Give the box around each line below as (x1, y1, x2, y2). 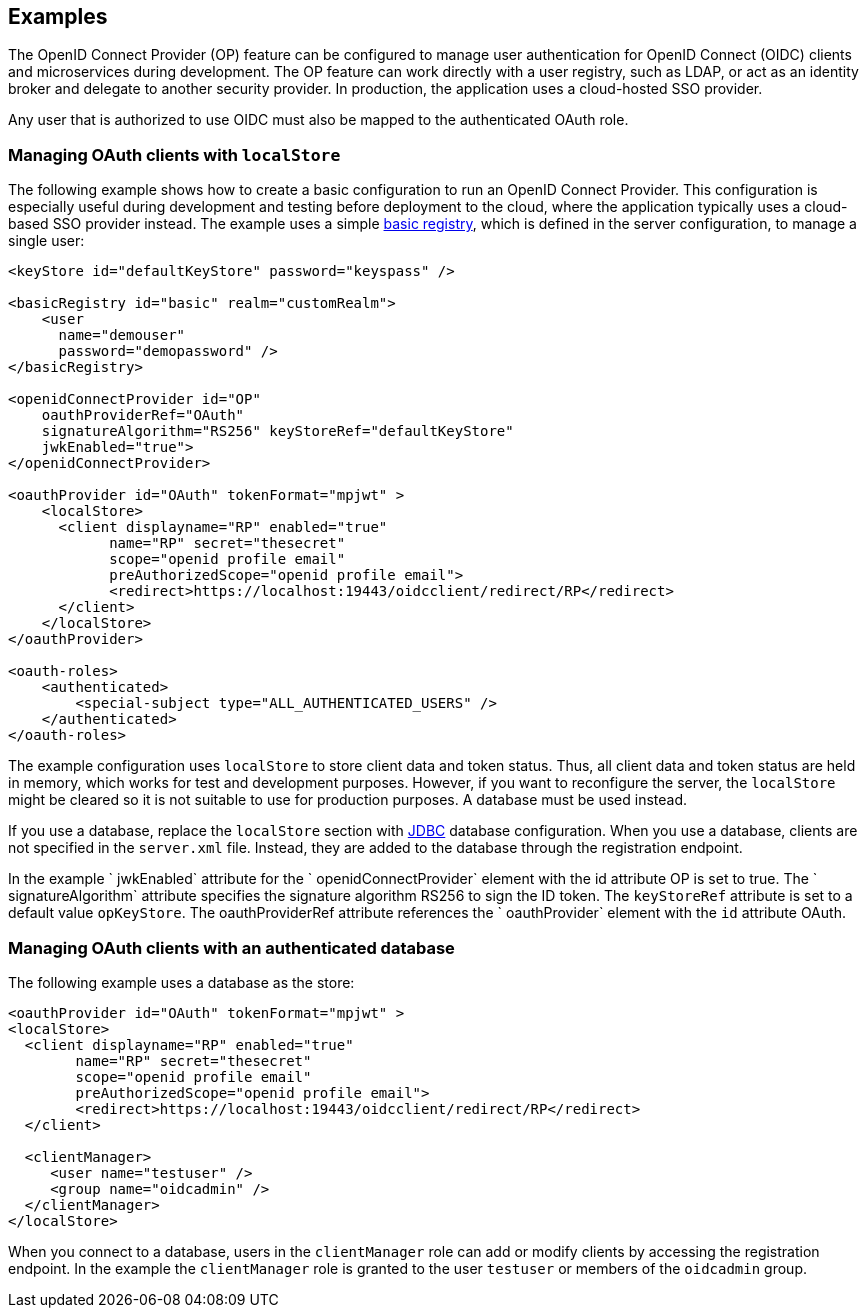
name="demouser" (58, 327, 186, 344)
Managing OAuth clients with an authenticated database (8, 937, 455, 958)
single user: (8, 232, 85, 250)
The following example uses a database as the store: (8, 973, 355, 991)
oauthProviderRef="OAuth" (41, 407, 245, 424)
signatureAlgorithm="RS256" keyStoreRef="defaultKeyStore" (41, 423, 514, 440)
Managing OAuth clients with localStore (8, 144, 341, 165)
